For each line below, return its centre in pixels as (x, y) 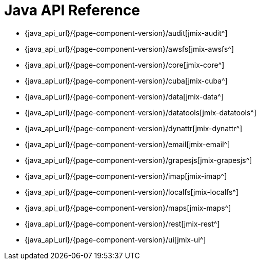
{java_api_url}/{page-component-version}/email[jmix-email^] (127, 144)
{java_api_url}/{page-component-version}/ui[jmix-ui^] (115, 239)
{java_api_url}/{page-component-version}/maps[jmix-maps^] (128, 208)
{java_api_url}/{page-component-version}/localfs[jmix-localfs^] (132, 192)
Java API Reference (72, 10)
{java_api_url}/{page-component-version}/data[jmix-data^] (124, 96)
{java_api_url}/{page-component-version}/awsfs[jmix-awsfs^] (129, 49)
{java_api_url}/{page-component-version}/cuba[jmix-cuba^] (126, 80)
